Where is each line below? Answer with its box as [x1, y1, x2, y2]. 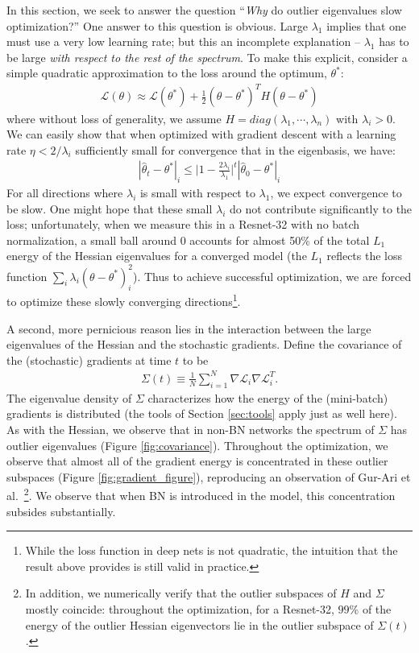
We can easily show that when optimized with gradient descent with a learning [6, 126, 396, 143]
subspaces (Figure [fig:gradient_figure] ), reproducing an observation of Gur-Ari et [6, 468, 411, 485]
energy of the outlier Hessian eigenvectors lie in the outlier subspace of [25, 616, 374, 633]
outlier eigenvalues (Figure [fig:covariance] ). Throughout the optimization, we [6, 436, 388, 453]
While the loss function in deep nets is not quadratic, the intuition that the [25, 542, 398, 559]
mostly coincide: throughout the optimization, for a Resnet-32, [25, 600, 334, 617]
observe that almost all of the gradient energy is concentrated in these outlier [6, 453, 388, 469]
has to [379, 33, 409, 50]
